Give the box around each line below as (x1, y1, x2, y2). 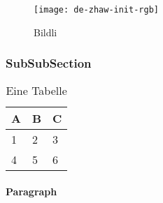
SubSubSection (6, 54, 92, 72)
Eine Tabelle (6, 82, 67, 99)
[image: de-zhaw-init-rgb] (34, 5, 159, 15)
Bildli (34, 24, 57, 39)
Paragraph (6, 184, 57, 199)
